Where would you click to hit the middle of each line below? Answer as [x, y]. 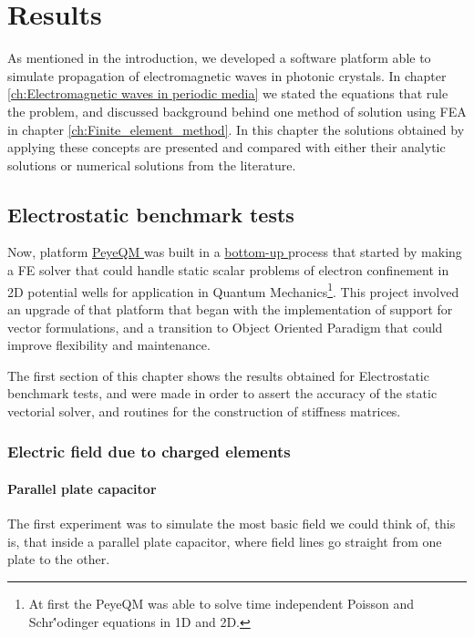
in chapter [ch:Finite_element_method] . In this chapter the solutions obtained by [236, 129]
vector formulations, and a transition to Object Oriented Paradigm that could [225, 327]
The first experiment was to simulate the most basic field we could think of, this [232, 524]
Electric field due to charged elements [149, 452]
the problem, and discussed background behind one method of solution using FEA [237, 111]
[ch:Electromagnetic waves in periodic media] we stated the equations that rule [228, 93]
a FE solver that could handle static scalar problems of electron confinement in [228, 270]
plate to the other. [59, 559]
